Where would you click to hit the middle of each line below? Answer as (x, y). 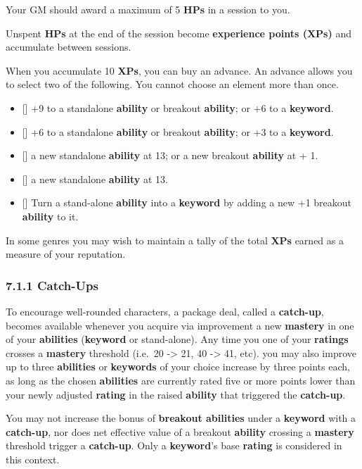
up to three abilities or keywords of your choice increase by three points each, (178, 367)
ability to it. (50, 216)
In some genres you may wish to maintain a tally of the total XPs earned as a (175, 240)
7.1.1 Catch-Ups (52, 285)
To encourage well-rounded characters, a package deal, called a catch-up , (165, 311)
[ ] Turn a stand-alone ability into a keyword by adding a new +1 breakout (187, 202)
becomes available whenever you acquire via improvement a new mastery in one (180, 325)
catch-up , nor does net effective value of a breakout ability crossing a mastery (180, 431)
